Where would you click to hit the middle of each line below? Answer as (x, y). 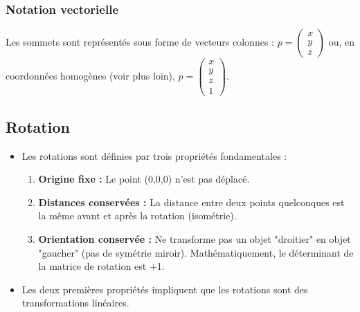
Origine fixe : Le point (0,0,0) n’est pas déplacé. (144, 179)
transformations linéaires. (75, 303)
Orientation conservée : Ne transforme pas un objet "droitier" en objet (195, 238)
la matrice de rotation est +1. (101, 266)
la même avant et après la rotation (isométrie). (137, 215)
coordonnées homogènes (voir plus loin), (90, 76)
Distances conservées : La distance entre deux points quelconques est (191, 202)
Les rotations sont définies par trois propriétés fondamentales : (154, 155)
